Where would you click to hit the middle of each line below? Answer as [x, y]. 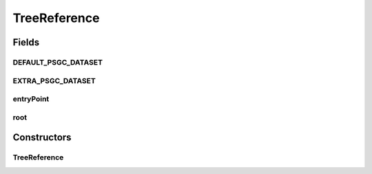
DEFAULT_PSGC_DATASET [58, 62]
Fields [26, 42]
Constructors [42, 138]
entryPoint [31, 99]
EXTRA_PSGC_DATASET [54, 80]
